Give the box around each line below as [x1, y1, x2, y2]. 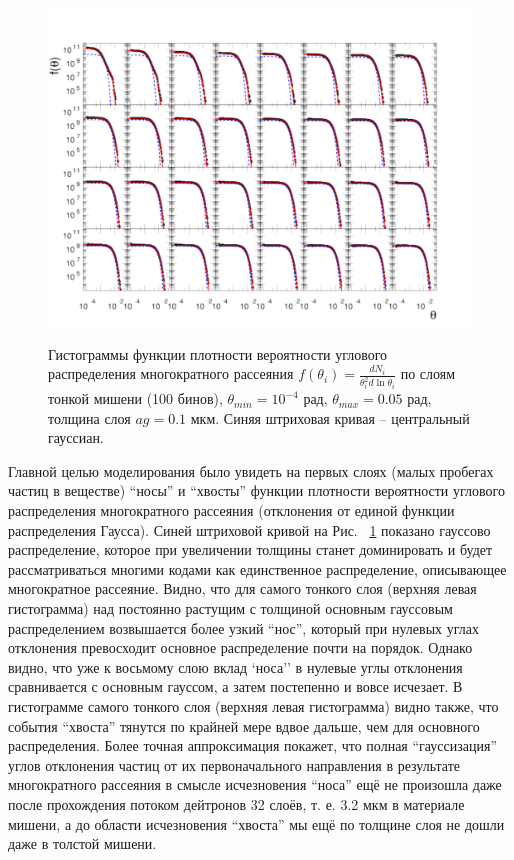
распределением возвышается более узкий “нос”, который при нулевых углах [8, 617, 479, 638]
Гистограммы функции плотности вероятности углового [48, 343, 388, 364]
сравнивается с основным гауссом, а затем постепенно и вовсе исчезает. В [8, 676, 463, 697]
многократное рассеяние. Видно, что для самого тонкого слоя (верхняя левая [8, 578, 477, 599]
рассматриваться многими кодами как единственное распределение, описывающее [8, 558, 507, 579]
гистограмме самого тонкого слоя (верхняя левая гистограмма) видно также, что [8, 695, 499, 716]
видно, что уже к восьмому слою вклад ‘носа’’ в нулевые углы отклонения [8, 656, 463, 677]
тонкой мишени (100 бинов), [48, 388, 223, 409]
